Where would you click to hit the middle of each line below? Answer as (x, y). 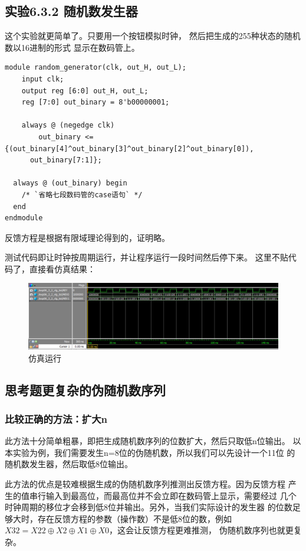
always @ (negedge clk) (68, 125)
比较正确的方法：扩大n (56, 419)
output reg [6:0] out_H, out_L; (85, 91)
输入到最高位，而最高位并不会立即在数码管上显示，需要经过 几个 (171, 495)
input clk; (43, 79)
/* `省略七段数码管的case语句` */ (82, 195)
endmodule (24, 218)
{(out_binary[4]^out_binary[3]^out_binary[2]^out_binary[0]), (129, 149)
